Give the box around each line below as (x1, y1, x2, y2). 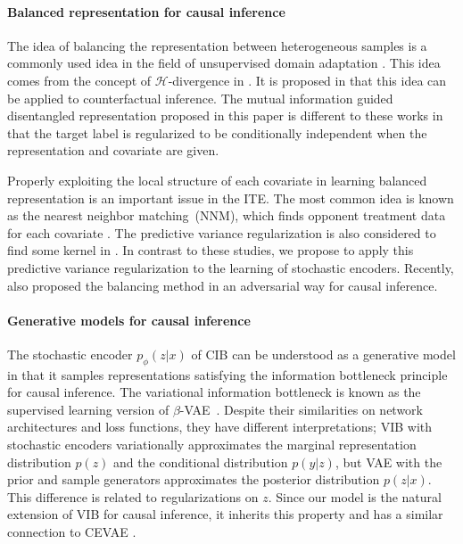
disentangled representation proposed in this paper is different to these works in (7, 106, 443, 125)
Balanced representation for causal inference (7, 2, 285, 21)
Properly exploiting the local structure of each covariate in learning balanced (7, 170, 427, 189)
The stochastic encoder (7, 344, 133, 363)
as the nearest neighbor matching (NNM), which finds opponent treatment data (7, 206, 446, 225)
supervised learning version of (7, 400, 169, 418)
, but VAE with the (335, 452, 442, 471)
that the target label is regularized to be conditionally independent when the (7, 123, 427, 142)
